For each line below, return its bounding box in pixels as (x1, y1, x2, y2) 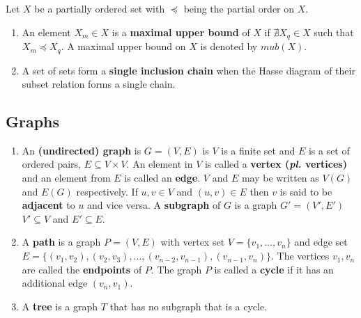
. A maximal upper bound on (61, 39, 186, 54)
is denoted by (200, 39, 258, 54)
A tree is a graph (22, 299, 98, 313)
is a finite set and (221, 143, 295, 157)
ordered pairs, (22, 157, 82, 171)
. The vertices (270, 248, 330, 263)
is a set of (308, 143, 350, 157)
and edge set (294, 234, 348, 249)
